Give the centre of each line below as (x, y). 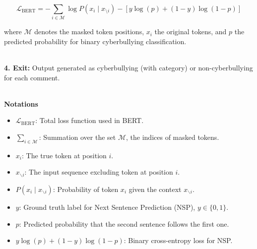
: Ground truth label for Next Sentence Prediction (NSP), (107, 207)
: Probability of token (86, 189)
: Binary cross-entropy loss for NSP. (178, 240)
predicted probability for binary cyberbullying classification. (95, 41)
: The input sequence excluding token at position (99, 172)
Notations (21, 103)
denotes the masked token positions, (89, 31)
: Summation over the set (77, 137)
